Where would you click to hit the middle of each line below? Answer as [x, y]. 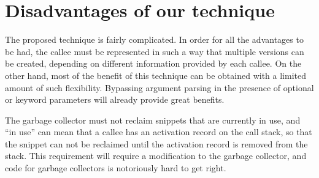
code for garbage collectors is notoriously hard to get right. [116, 168]
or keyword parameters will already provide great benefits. [115, 99]
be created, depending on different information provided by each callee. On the [153, 63]
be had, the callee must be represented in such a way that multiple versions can [155, 51]
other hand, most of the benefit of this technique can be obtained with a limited [156, 75]
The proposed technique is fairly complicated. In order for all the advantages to [154, 39]
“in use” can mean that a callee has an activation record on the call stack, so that [159, 132]
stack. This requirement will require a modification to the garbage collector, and [156, 156]
